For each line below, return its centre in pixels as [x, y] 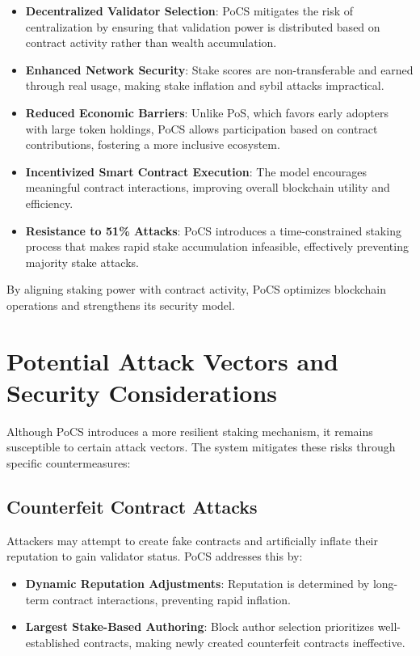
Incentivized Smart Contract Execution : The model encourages [196, 171]
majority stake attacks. [82, 262]
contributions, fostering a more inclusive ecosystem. [153, 144]
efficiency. [49, 203]
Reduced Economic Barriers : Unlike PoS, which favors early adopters [207, 112]
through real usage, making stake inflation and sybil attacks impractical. [205, 85]
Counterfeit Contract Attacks [132, 506]
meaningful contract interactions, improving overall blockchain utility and [208, 187]
